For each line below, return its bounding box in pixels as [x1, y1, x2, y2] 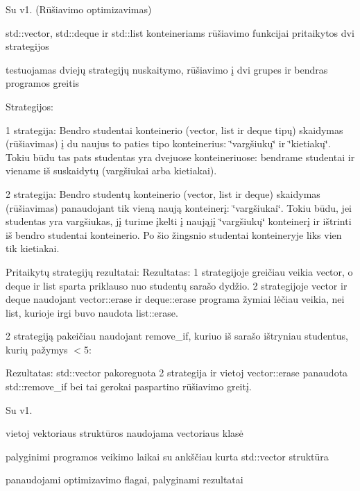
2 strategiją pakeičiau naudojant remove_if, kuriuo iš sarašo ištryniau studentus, [6, 328, 348, 343]
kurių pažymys [6, 342, 68, 356]
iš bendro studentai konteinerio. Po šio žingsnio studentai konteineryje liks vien [6, 227, 342, 242]
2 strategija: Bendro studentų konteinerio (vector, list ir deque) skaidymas [6, 186, 320, 201]
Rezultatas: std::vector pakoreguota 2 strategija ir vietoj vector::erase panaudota [6, 365, 348, 380]
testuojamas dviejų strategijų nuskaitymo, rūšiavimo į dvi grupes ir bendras [6, 62, 328, 76]
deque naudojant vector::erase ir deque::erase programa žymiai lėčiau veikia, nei [6, 292, 345, 306]
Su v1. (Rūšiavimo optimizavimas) [6, 2, 152, 16]
